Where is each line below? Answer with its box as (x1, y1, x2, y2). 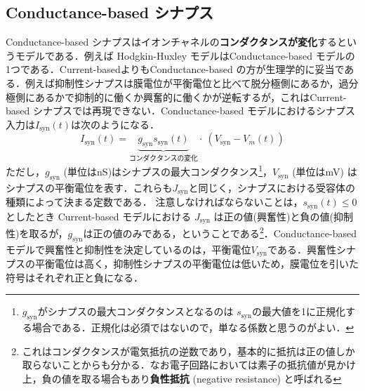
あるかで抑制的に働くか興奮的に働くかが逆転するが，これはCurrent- (34, 89, 347, 104)
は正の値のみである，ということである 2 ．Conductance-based (83, 224, 357, 240)
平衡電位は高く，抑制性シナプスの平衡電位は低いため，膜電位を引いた (34, 256, 359, 271)
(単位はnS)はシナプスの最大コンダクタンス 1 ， (63, 162, 273, 179)
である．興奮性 (267, 241, 336, 256)
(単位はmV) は (292, 164, 357, 179)
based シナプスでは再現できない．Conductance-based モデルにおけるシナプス (6, 103, 355, 118)
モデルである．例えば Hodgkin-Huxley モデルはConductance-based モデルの (15, 48, 355, 62)
